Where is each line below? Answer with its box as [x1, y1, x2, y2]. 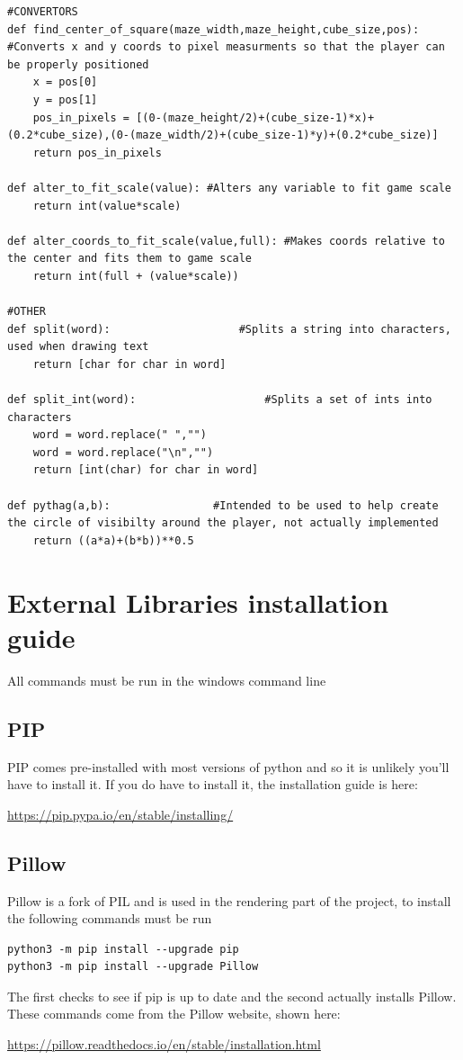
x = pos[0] [32, 76, 98, 89]
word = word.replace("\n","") [32, 445, 214, 459]
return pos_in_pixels [32, 146, 162, 159]
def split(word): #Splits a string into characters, [7, 322, 451, 336]
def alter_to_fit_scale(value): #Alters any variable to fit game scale [7, 181, 451, 194]
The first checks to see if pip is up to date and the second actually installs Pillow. [7, 986, 457, 1005]
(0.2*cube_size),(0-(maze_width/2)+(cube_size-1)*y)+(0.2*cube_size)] [7, 129, 439, 142]
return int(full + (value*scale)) [32, 269, 239, 283]
